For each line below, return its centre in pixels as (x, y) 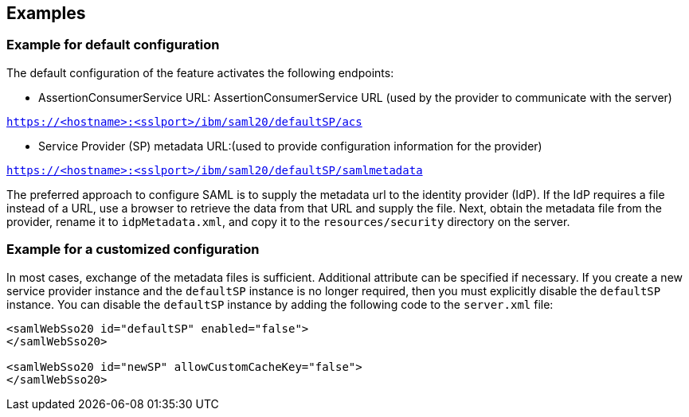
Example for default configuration (113, 45)
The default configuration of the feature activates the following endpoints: (200, 72)
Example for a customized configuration (133, 249)
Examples (46, 13)
